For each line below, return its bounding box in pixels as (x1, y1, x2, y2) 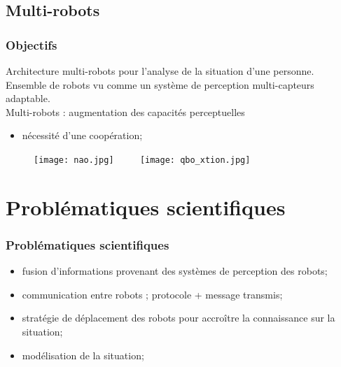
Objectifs (6, 36, 57, 53)
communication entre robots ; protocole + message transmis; (22, 287, 283, 301)
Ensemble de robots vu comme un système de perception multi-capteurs (6, 77, 314, 92)
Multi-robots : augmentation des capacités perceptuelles (6, 104, 245, 119)
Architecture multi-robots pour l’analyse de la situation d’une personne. (6, 64, 314, 78)
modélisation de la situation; (22, 347, 144, 362)
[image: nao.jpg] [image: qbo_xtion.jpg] (34, 154, 251, 165)
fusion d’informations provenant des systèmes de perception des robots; (22, 264, 328, 278)
